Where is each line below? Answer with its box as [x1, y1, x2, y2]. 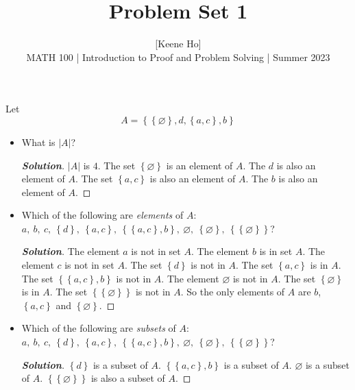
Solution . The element [21, 244, 120, 258]
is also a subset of [90, 371, 165, 385]
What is [21, 134, 56, 149]
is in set [259, 244, 293, 258]
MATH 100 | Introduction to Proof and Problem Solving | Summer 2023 [26, 49, 330, 64]
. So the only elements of [180, 284, 285, 299]
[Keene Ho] [155, 36, 201, 51]
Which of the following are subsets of [21, 321, 176, 335]
